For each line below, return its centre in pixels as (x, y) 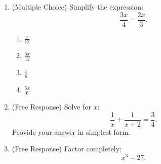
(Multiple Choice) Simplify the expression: (78, 7)
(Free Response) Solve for (51, 106)
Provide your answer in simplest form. (71, 131)
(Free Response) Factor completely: (67, 149)
